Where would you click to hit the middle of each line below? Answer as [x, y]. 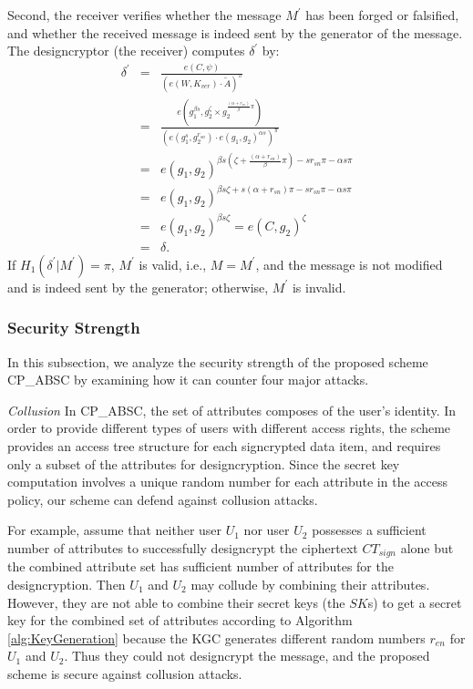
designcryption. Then [67, 584]
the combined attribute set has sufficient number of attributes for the [201, 566]
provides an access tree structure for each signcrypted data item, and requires [224, 445]
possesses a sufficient [369, 530]
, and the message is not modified [349, 264]
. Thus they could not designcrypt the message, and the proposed [247, 656]
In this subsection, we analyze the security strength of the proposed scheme [218, 361]
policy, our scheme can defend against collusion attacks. [163, 499]
